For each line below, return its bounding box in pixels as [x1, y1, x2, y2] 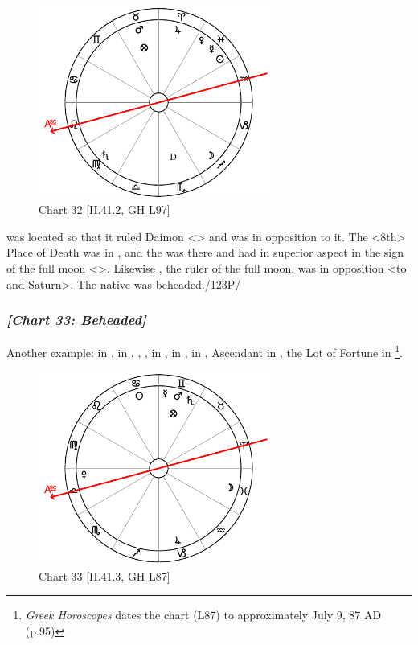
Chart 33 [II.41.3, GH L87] [39, 567, 170, 584]
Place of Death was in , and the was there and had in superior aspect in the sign [6, 244, 404, 261]
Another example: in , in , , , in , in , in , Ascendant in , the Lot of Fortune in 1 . [6, 342, 403, 361]
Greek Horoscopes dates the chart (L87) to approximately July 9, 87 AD [25, 606, 382, 623]
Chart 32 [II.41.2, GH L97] [39, 201, 170, 218]
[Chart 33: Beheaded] [6, 310, 146, 330]
